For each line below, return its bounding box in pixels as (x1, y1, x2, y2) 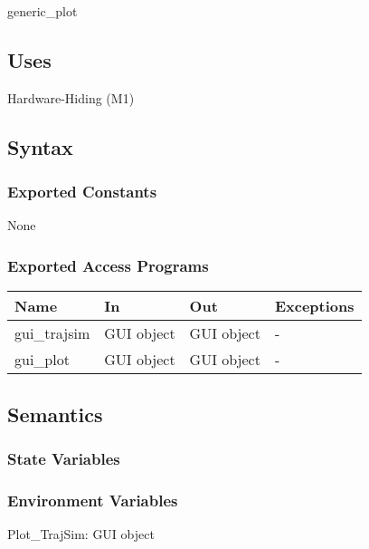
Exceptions (274, 295, 355, 317)
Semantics (7, 400, 103, 428)
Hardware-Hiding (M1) (7, 88, 135, 107)
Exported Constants (7, 180, 157, 203)
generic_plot (7, 2, 78, 20)
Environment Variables (7, 488, 178, 511)
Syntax (7, 132, 73, 160)
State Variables (7, 447, 120, 469)
